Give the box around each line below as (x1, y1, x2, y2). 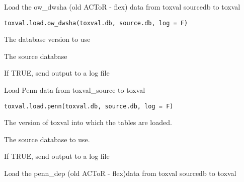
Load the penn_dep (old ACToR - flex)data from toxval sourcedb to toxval (4, 168, 236, 178)
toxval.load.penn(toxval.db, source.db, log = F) (4, 102, 174, 110)
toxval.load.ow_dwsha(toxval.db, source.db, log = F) (4, 19, 188, 27)
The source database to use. (4, 134, 90, 144)
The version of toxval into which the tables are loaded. (4, 117, 172, 128)
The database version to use (4, 34, 91, 44)
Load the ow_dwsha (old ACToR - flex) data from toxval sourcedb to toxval (4, 2, 240, 12)
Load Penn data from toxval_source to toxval (4, 85, 145, 95)
